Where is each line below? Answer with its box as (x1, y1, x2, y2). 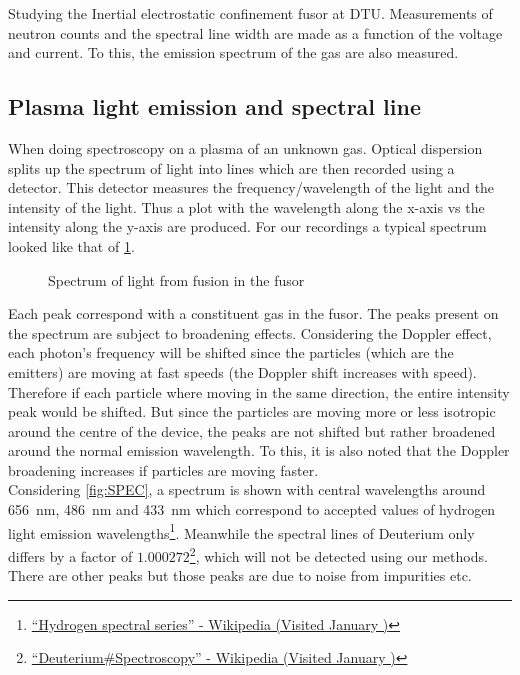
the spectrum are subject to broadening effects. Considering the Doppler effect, (8, 322, 492, 343)
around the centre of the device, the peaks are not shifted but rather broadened (8, 420, 496, 441)
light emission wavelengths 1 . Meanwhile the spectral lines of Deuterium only (8, 519, 475, 543)
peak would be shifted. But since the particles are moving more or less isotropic (8, 401, 496, 422)
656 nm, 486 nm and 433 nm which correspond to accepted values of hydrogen (8, 499, 496, 520)
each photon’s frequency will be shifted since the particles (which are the (8, 342, 454, 363)
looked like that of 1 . (8, 235, 135, 256)
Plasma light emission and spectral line (8, 91, 421, 122)
